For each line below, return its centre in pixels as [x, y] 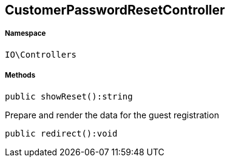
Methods [20, 76]
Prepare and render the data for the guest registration [112, 115]
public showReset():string [69, 96]
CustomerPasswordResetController [115, 10]
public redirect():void [61, 133]
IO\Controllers [41, 54]
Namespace [25, 34]
